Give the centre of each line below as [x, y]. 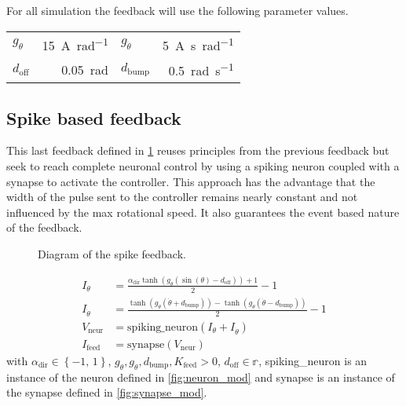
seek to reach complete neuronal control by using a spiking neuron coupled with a [203, 166]
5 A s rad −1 [198, 44]
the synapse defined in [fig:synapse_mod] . [107, 392]
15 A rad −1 [75, 44]
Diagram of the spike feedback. [112, 254]
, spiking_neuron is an [313, 361]
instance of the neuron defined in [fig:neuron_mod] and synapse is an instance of [201, 377]
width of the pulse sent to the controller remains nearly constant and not [182, 197]
